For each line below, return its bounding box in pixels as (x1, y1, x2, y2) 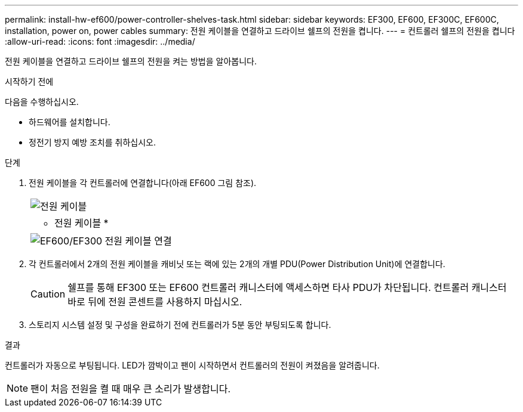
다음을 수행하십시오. (5, 97, 79, 107)
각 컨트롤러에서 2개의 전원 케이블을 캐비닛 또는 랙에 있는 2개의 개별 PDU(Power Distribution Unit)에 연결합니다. (29, 259, 445, 269)
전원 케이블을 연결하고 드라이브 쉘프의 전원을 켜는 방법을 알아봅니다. (5, 56, 257, 66)
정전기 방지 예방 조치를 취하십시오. (29, 137, 156, 147)
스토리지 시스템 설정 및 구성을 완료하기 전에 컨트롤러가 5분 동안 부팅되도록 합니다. (29, 320, 331, 330)
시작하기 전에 (5, 76, 54, 86)
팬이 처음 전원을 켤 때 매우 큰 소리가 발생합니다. (30, 383, 231, 395)
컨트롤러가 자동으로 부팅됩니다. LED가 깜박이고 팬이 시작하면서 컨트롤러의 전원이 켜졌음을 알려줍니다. (5, 360, 380, 370)
